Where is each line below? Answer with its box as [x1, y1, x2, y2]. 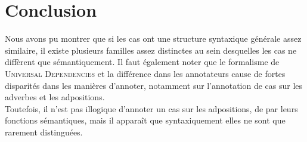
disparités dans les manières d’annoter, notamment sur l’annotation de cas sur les [5, 79, 303, 91]
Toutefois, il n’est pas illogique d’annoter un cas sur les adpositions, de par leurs [5, 102, 298, 115]
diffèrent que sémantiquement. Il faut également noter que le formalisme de [5, 55, 280, 68]
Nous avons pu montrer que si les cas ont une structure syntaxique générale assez [5, 32, 302, 45]
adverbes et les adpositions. [5, 91, 105, 103]
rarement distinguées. [5, 125, 83, 138]
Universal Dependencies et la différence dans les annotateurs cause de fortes [5, 67, 286, 79]
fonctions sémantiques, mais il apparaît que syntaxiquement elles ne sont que [5, 114, 286, 126]
